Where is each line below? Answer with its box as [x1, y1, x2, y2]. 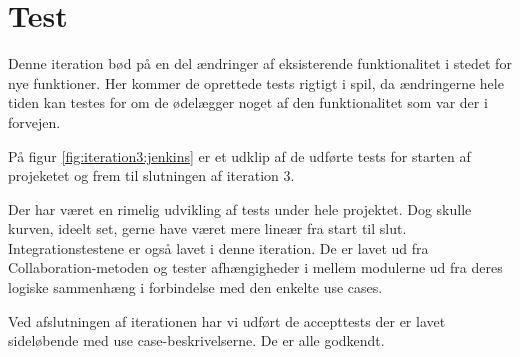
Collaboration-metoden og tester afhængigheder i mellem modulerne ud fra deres [8, 257, 503, 278]
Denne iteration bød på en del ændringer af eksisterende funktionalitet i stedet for [8, 53, 512, 74]
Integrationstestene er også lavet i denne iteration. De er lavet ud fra [8, 237, 429, 258]
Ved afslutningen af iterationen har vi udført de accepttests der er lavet [8, 310, 446, 331]
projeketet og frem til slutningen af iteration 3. [8, 165, 295, 186]
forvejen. [8, 111, 61, 132]
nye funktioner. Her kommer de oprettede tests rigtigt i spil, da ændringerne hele [8, 72, 504, 93]
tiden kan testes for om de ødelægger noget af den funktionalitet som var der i [8, 92, 488, 113]
